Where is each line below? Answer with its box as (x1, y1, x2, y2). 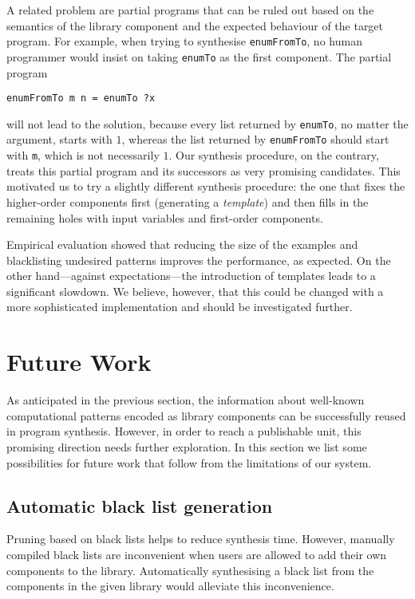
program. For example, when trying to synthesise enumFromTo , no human (6, 33, 362, 49)
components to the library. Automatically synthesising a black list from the (6, 562, 374, 578)
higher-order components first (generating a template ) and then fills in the (6, 193, 369, 210)
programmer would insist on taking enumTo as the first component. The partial (6, 48, 392, 65)
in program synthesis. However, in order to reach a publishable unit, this (6, 423, 362, 439)
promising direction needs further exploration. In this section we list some (6, 438, 367, 455)
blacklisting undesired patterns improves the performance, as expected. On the (6, 251, 391, 268)
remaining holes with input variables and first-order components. (6, 209, 323, 226)
